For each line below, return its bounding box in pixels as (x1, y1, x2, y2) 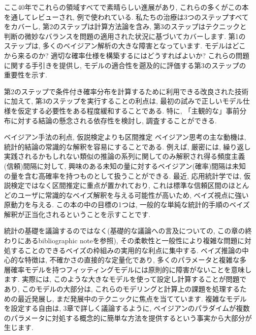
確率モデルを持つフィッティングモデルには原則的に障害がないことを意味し (10, 264, 252, 274)
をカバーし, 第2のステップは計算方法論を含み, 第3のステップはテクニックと (4, 21, 247, 32)
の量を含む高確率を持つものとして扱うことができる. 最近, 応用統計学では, (4, 170, 242, 181)
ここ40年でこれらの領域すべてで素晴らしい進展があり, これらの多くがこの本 (4, 2, 249, 12)
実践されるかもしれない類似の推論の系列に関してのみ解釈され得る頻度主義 (4, 151, 245, 161)
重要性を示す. (4, 70, 47, 80)
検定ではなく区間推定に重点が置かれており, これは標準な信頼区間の (10, 180, 228, 190)
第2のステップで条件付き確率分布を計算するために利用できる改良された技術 (4, 86, 249, 96)
